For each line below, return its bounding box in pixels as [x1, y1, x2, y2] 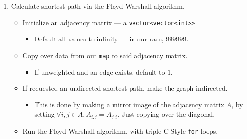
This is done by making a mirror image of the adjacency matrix [34, 99, 224, 109]
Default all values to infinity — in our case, [34, 34, 164, 44]
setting [34, 109, 55, 119]
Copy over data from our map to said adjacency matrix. [22, 50, 188, 60]
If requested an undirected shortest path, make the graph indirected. [22, 83, 228, 93]
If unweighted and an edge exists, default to [34, 66, 165, 77]
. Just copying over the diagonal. [117, 109, 215, 119]
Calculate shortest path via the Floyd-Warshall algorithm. [11, 1, 185, 11]
